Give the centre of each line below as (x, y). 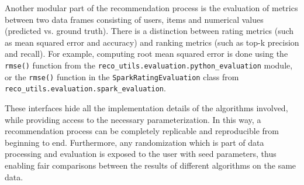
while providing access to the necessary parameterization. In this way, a (133, 119)
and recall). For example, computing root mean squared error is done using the (146, 54)
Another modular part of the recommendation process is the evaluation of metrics (151, 8)
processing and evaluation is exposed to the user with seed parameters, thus (141, 154)
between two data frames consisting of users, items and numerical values (134, 19)
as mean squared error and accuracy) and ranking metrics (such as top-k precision (152, 42)
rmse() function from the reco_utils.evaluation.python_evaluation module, (149, 65)
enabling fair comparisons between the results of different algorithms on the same (151, 165)
